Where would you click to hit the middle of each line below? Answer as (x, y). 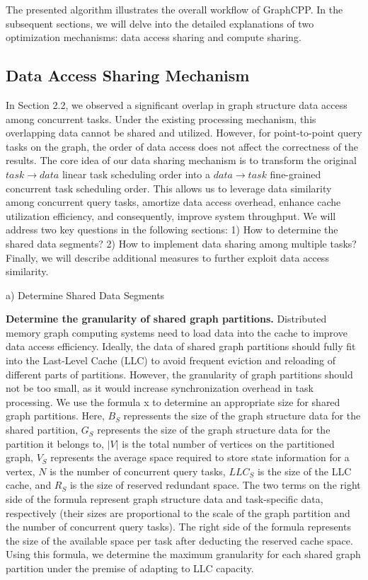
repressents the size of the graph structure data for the (242, 416)
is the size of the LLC (304, 471)
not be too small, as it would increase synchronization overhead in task (160, 388)
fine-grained (295, 174)
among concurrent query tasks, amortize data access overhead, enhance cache (173, 202)
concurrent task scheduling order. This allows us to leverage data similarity (169, 188)
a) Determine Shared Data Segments (85, 295)
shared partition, (42, 430)
